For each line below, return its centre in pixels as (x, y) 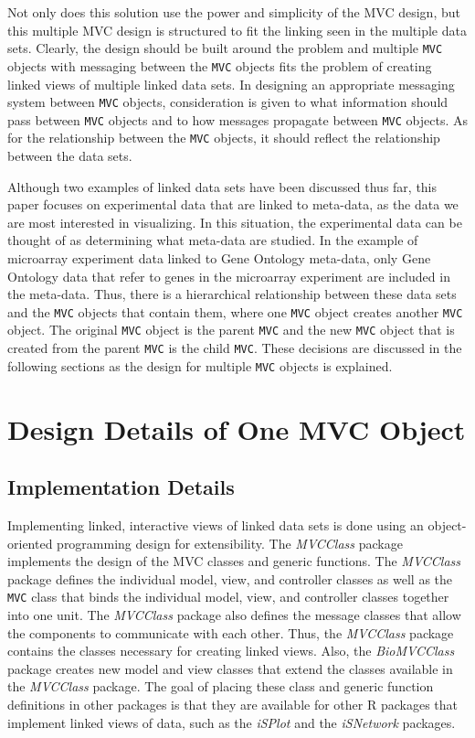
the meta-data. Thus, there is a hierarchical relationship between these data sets (232, 294)
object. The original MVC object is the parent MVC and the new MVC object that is (231, 330)
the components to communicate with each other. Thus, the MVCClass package (231, 632)
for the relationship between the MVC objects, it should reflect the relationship (224, 138)
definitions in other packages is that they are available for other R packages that (232, 705)
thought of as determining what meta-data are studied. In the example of (213, 240)
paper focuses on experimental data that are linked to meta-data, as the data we (233, 204)
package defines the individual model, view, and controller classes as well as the (230, 578)
